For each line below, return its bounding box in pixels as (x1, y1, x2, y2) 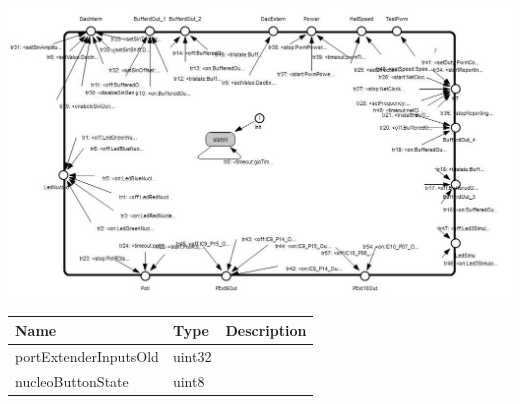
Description (225, 319, 307, 340)
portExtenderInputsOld (15, 345, 159, 366)
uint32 (172, 345, 212, 366)
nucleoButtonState (15, 370, 129, 391)
